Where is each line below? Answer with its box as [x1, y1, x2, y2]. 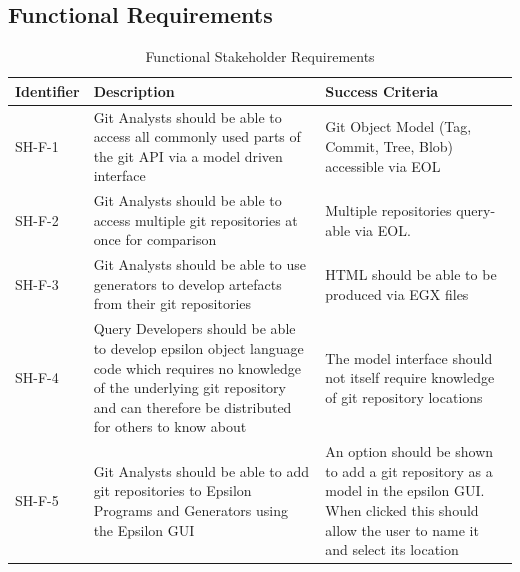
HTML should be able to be [325, 264, 497, 285]
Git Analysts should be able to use [93, 254, 306, 275]
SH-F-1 [15, 136, 59, 157]
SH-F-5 [15, 490, 59, 511]
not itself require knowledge [325, 367, 495, 388]
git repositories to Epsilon [93, 480, 252, 501]
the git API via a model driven [93, 145, 283, 166]
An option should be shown [325, 441, 494, 462]
